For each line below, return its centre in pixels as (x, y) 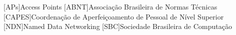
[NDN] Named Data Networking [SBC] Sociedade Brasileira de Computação (118, 26)
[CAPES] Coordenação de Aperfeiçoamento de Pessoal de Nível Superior (114, 16)
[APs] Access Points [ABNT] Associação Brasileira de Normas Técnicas (110, 6)
